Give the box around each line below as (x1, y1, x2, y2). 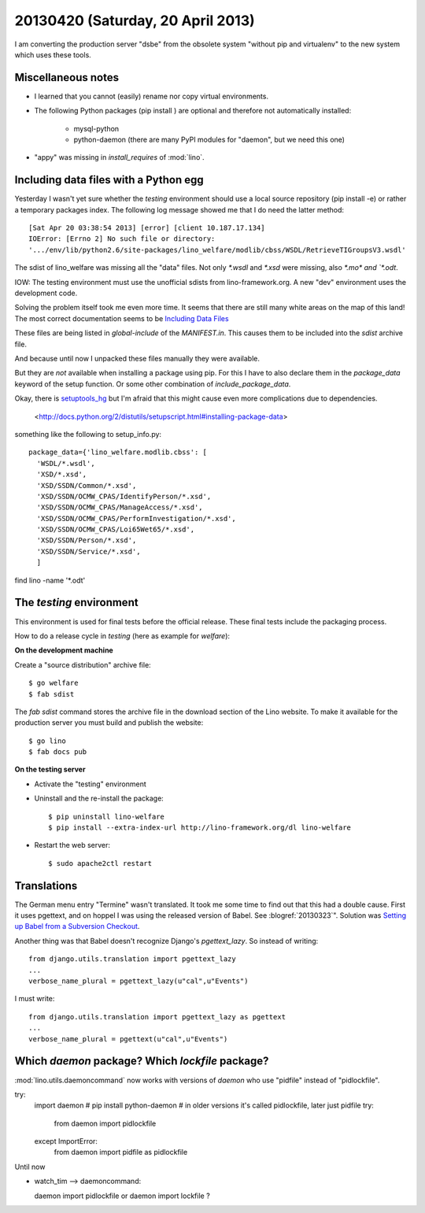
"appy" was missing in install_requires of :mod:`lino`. (34, 153, 205, 162)
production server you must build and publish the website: (14, 718, 204, 727)
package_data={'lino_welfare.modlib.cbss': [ (28, 448, 208, 457)
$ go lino (28, 736, 66, 745)
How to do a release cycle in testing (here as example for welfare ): (14, 631, 231, 641)
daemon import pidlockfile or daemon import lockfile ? (34, 1191, 210, 1200)
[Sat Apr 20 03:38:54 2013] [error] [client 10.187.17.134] (28, 224, 265, 232)
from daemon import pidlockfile (54, 1119, 157, 1128)
